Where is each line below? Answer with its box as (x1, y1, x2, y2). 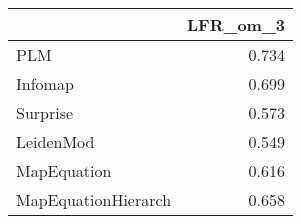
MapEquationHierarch (16, 188, 172, 211)
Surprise (16, 101, 74, 124)
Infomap (16, 72, 74, 95)
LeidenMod (16, 130, 95, 153)
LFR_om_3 (187, 13, 286, 36)
